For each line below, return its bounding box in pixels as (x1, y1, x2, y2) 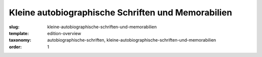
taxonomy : (9, 37, 32, 43)
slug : (9, 24, 19, 30)
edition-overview (47, 30, 82, 36)
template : (9, 30, 29, 36)
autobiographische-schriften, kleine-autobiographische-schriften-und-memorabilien (47, 37, 216, 43)
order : (9, 44, 22, 50)
